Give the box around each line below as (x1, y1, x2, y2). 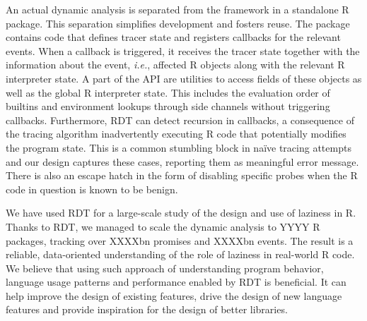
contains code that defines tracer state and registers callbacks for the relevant (6, 30, 341, 44)
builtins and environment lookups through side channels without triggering (6, 99, 330, 114)
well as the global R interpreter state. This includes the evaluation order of (6, 85, 330, 99)
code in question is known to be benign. (6, 181, 178, 196)
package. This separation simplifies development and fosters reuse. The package (6, 16, 350, 30)
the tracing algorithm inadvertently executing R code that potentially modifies (6, 126, 346, 141)
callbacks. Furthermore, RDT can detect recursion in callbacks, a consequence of (6, 112, 354, 127)
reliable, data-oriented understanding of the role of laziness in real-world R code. (6, 247, 355, 262)
